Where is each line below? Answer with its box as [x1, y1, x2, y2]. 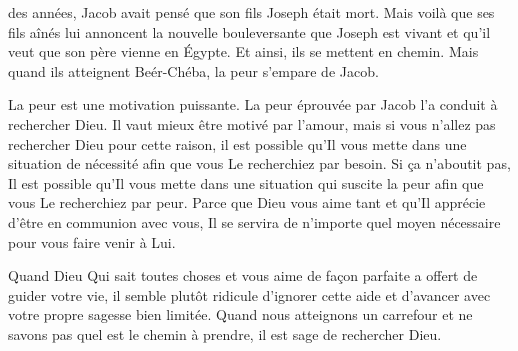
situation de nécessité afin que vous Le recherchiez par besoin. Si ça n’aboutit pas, [8, 153, 511, 174]
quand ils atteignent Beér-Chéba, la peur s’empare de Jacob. [8, 60, 379, 81]
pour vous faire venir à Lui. [8, 231, 176, 252]
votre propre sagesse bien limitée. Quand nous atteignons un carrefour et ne [8, 304, 473, 325]
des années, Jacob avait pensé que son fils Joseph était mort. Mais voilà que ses [8, 2, 495, 22]
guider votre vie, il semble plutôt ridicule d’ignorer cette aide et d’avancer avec [8, 284, 491, 305]
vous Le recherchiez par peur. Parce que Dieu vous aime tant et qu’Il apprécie [8, 192, 486, 213]
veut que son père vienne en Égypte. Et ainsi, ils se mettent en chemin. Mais [8, 41, 479, 62]
